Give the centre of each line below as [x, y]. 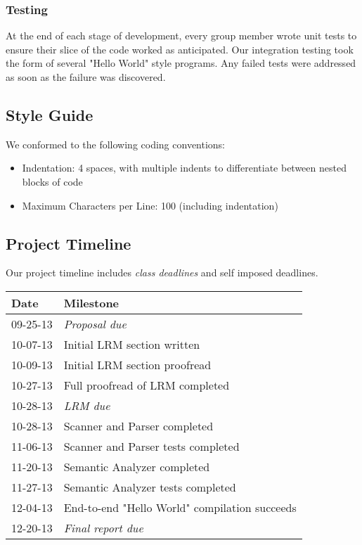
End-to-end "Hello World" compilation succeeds [180, 507]
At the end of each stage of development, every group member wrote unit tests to [181, 36]
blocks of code [52, 181]
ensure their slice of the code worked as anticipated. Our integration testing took [180, 49]
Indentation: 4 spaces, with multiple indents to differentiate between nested [184, 168]
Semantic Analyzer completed [137, 466]
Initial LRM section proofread [137, 364]
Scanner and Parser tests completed [151, 446]
